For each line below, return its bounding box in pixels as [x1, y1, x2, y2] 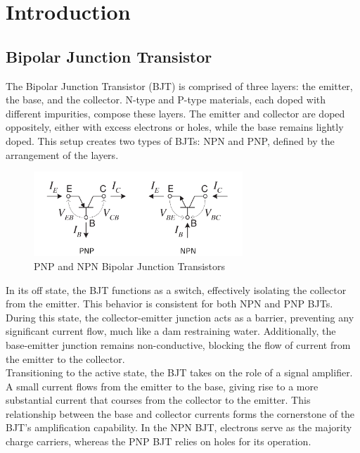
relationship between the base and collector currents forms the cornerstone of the [6, 406, 355, 421]
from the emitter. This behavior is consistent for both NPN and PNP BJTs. [6, 296, 333, 311]
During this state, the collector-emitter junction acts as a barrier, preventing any [6, 310, 354, 324]
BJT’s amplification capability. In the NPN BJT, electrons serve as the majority [6, 420, 352, 435]
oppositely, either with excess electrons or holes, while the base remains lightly [6, 120, 344, 134]
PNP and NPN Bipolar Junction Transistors [34, 258, 226, 273]
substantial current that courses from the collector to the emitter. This [6, 393, 311, 407]
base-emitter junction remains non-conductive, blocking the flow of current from [6, 337, 351, 352]
